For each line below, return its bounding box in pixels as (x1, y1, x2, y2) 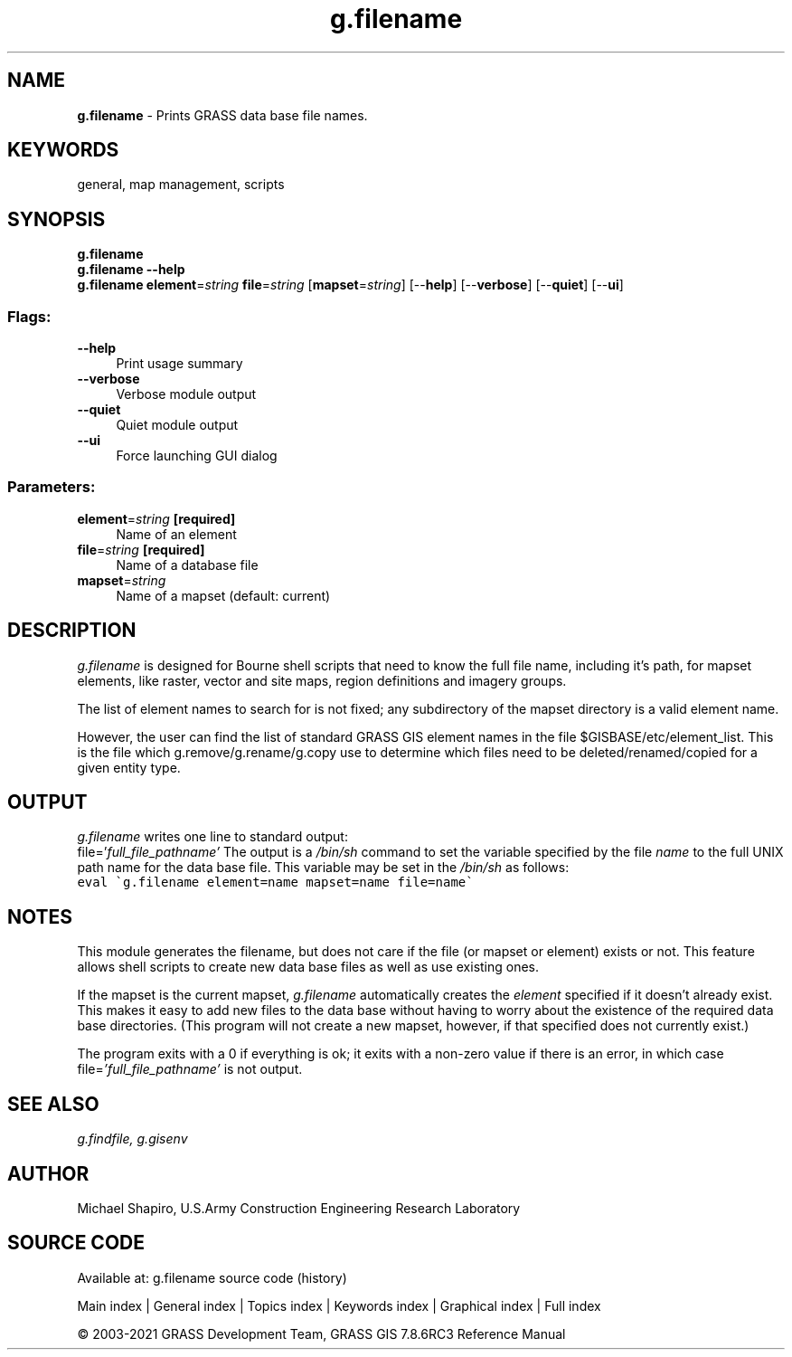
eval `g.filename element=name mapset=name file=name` (77, 875, 474, 890)
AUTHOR (7, 1162, 90, 1185)
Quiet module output (116, 417, 239, 433)
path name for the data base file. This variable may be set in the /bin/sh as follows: (77, 859, 570, 876)
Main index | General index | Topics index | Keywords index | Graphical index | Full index (77, 1297, 601, 1314)
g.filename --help (77, 261, 185, 278)
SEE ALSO (7, 1092, 99, 1115)
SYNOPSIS (7, 207, 106, 231)
